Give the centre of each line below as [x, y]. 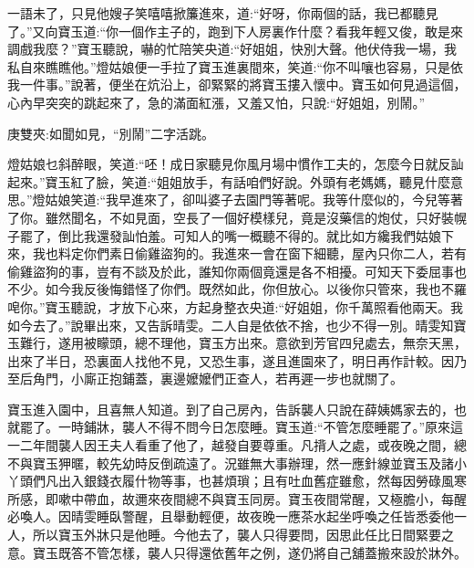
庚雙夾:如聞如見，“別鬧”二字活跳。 [111, 133]
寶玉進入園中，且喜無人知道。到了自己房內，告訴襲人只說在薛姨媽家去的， [231, 409]
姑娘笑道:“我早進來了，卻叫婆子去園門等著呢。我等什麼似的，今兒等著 [254, 200]
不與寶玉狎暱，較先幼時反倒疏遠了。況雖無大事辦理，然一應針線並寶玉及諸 [231, 463]
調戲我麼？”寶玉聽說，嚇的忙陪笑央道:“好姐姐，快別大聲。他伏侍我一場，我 [232, 49]
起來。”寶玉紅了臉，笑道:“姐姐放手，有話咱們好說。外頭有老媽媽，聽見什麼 [229, 181]
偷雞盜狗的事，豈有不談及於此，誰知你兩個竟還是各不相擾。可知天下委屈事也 [237, 271]
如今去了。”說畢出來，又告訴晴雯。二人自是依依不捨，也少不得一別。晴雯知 [231, 325]
